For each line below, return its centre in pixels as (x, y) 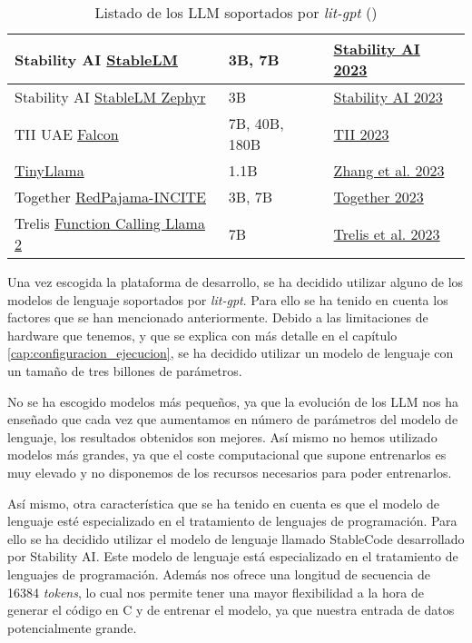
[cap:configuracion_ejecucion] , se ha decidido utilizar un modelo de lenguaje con (231, 353)
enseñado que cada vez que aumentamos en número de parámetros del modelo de (233, 419)
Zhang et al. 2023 (389, 170)
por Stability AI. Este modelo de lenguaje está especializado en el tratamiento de (233, 556)
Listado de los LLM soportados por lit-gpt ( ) (236, 12)
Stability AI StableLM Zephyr (110, 97)
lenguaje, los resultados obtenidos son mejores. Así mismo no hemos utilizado (222, 436)
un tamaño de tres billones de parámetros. (125, 370)
